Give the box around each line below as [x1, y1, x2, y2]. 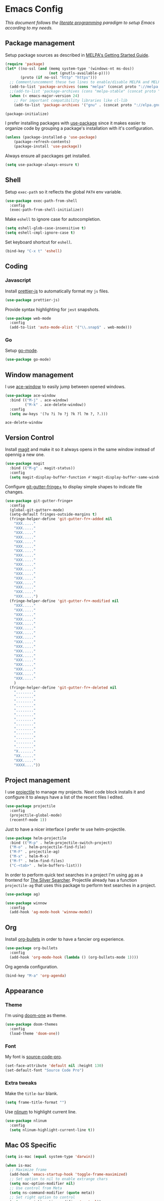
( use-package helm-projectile [5, 836, 67, 841]
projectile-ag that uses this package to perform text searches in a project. [5, 882, 156, 888]
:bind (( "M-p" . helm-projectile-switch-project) [9, 840, 112, 845]
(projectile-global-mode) [9, 813, 62, 817]
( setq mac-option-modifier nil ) [9, 1181, 76, 1186]
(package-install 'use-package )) [14, 144, 82, 149]
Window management [5, 371, 74, 379]
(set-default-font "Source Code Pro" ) [5, 1068, 84, 1073]
